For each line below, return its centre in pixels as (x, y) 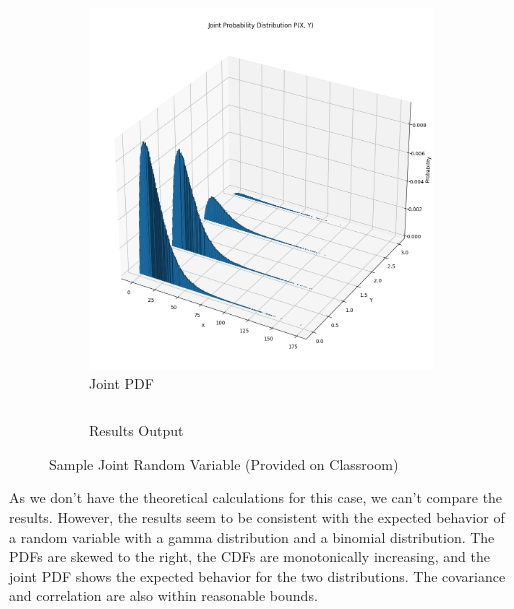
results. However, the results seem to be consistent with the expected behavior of (257, 516)
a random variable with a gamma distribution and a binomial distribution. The (252, 536)
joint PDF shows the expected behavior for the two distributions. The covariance (257, 575)
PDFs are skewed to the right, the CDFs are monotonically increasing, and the (249, 556)
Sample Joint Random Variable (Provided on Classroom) (224, 463)
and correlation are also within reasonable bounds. (163, 595)
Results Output (136, 430)
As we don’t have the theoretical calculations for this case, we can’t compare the (256, 497)
